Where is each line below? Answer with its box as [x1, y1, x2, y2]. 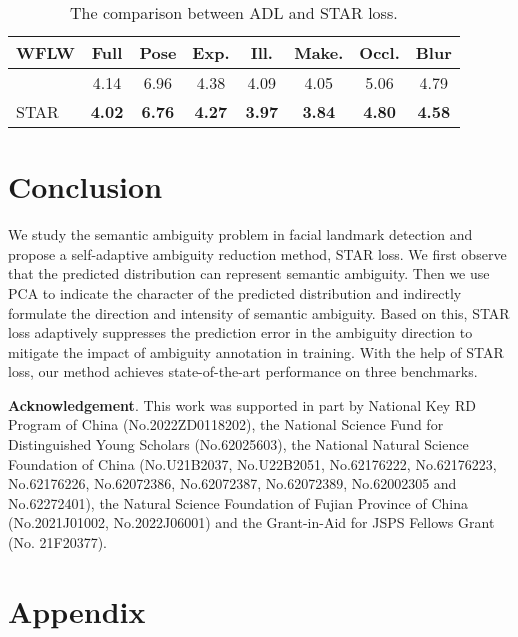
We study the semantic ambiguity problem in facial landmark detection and [8, 224, 473, 245]
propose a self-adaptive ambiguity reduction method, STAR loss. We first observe [8, 243, 507, 264]
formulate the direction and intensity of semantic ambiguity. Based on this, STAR [8, 302, 510, 323]
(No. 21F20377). [8, 532, 107, 553]
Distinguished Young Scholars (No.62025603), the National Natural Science [8, 434, 469, 455]
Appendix [8, 590, 146, 631]
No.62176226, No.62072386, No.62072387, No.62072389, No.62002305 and [8, 473, 457, 494]
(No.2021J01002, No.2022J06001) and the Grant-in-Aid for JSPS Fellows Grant [8, 512, 495, 533]
